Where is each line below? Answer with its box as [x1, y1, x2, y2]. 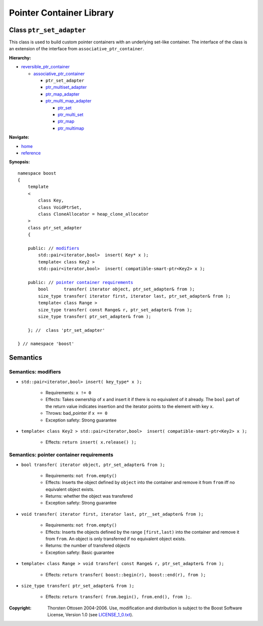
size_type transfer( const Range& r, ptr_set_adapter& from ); [38, 307, 192, 312]
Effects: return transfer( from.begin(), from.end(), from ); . [45, 594, 192, 600]
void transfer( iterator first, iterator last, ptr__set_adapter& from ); [21, 511, 204, 517]
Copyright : [9, 605, 32, 611]
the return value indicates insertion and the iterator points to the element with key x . [45, 403, 214, 409]
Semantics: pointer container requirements [9, 451, 113, 458]
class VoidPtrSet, [38, 204, 82, 210]
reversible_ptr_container [21, 64, 70, 70]
